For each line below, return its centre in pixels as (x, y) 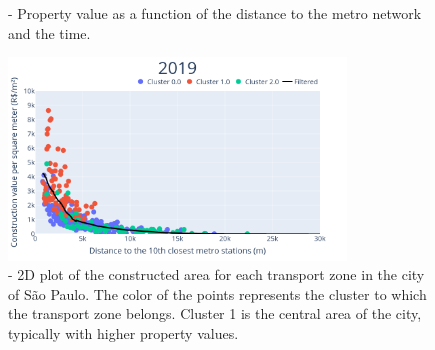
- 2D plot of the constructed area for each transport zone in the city (216, 274)
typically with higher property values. (123, 333)
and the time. (49, 32)
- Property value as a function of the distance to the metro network (215, 13)
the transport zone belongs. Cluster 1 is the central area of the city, (215, 313)
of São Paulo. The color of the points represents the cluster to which (217, 293)
